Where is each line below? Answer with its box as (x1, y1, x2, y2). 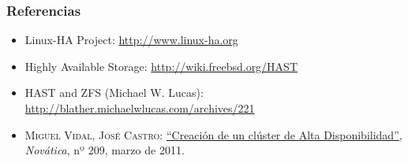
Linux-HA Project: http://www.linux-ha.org (24, 31, 238, 48)
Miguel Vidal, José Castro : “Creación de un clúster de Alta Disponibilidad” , (24, 126, 402, 143)
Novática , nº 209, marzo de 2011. (24, 142, 185, 158)
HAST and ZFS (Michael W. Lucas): (24, 84, 204, 101)
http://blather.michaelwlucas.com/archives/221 (24, 100, 255, 116)
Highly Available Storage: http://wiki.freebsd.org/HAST (24, 57, 298, 74)
